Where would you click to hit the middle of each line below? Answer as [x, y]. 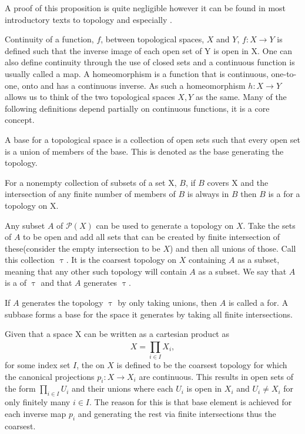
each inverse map [36, 413]
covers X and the [238, 182]
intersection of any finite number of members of [90, 194]
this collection [30, 260]
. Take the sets [269, 225]
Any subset [25, 225]
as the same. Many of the [241, 97]
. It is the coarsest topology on [121, 260]
